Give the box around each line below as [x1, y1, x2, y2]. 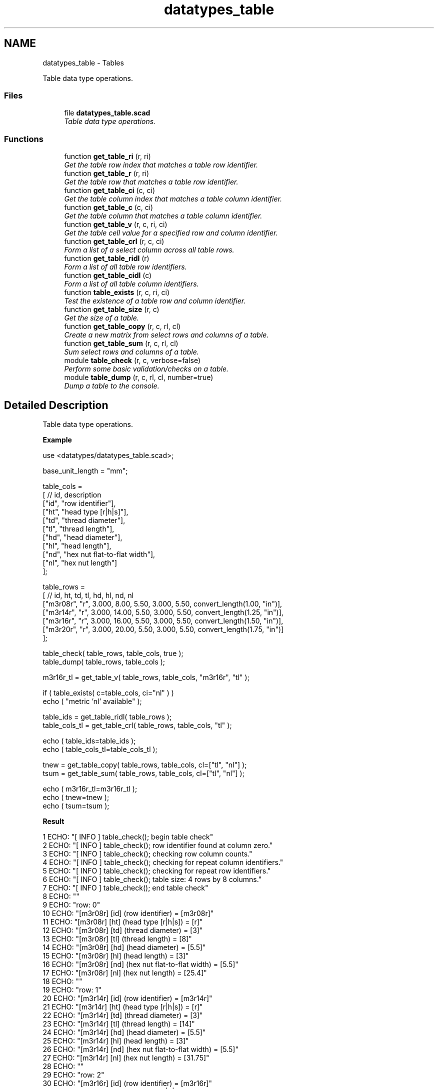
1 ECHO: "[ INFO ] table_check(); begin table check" [42, 832, 213, 841]
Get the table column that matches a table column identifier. [64, 211, 262, 220]
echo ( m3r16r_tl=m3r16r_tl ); [42, 784, 137, 793]
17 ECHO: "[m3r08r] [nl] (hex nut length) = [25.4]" [42, 968, 207, 977]
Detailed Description [4, 398, 108, 411]
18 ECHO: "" [42, 976, 82, 985]
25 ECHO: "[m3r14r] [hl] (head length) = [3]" [42, 1036, 189, 1045]
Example [42, 435, 72, 444]
